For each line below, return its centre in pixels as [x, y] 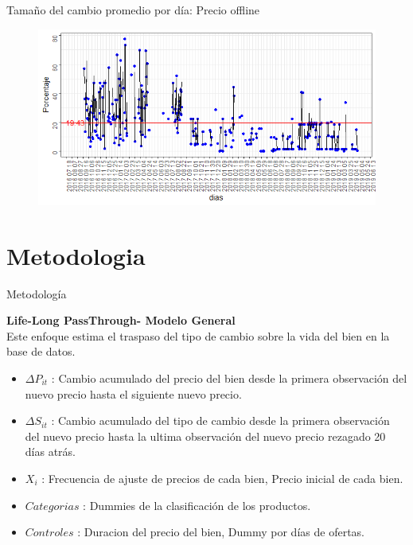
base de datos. [41, 351]
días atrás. [50, 452]
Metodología [37, 293]
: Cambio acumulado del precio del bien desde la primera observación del [229, 378]
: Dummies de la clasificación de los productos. [197, 505]
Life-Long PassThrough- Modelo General [121, 320]
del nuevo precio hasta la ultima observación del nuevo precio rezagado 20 [205, 436]
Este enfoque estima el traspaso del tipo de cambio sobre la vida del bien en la [198, 335]
